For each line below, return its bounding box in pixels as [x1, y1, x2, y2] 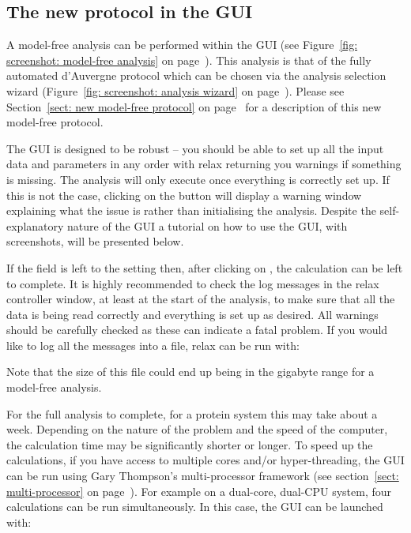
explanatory [6, 217, 64, 234]
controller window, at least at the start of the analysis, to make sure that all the [6, 291, 395, 307]
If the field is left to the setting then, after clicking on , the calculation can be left [6, 259, 403, 276]
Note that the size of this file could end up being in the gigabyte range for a [6, 363, 375, 380]
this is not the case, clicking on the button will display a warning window [6, 186, 362, 203]
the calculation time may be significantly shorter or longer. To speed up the [6, 436, 373, 452]
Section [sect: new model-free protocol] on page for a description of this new [6, 98, 382, 114]
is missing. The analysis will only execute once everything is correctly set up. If [6, 171, 390, 187]
